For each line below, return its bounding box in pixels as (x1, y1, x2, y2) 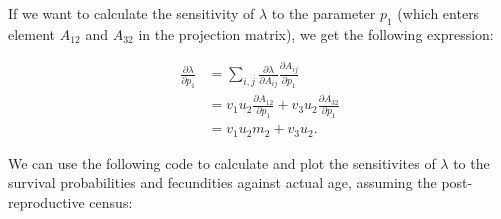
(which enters (397, 3, 480, 23)
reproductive (8, 192, 85, 213)
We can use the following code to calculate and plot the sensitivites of (8, 152, 436, 173)
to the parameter (271, 3, 376, 23)
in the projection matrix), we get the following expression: (138, 23, 494, 44)
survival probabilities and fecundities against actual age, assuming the (8, 172, 437, 193)
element (8, 23, 56, 44)
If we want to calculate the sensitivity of (8, 3, 255, 23)
